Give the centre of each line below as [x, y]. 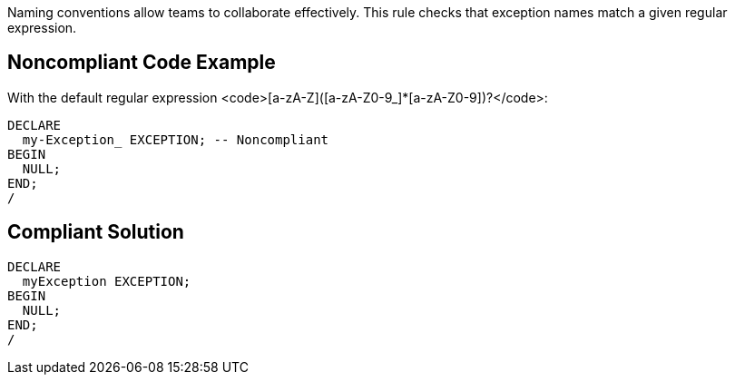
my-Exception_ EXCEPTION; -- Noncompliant [176, 139]
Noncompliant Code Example [142, 63]
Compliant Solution [96, 232]
